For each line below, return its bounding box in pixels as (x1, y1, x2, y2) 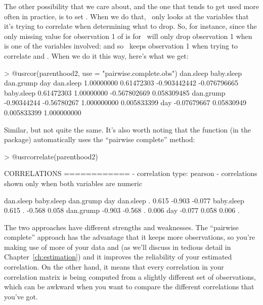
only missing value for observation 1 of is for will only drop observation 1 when (4, 30, 252, 41)
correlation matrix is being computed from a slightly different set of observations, (4, 271, 256, 282)
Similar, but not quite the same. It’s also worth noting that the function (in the (4, 124, 251, 135)
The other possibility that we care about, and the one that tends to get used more (4, 1, 259, 11)
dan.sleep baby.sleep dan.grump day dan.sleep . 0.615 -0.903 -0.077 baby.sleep (4, 195, 244, 205)
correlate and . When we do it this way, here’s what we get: (4, 50, 189, 61)
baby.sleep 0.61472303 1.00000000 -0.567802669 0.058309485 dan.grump (4, 87, 226, 98)
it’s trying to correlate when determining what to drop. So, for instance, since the (4, 21, 257, 31)
